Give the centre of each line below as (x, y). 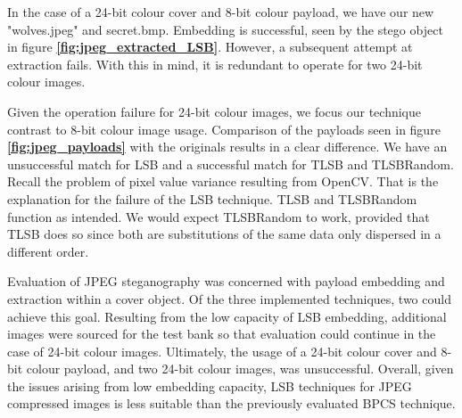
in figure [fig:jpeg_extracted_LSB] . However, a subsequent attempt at (210, 47)
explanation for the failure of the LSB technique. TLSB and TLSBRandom (212, 198)
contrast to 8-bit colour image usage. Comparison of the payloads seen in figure (224, 129)
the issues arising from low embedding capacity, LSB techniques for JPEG (210, 385)
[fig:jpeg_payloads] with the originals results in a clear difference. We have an (227, 147)
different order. (48, 251)
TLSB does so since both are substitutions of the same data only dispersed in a (224, 234)
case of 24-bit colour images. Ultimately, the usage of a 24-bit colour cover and (222, 351)
